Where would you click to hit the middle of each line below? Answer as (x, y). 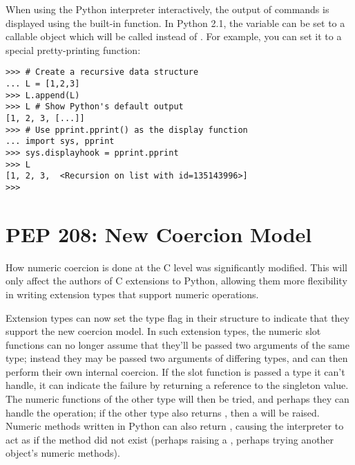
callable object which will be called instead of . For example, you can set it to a (174, 36)
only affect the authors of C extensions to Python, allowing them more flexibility (176, 281)
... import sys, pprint (60, 142)
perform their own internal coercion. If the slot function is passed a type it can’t (175, 371)
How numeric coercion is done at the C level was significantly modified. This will (177, 267)
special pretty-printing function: (73, 49)
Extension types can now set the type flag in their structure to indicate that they (178, 317)
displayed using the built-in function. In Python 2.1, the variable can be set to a (175, 22)
